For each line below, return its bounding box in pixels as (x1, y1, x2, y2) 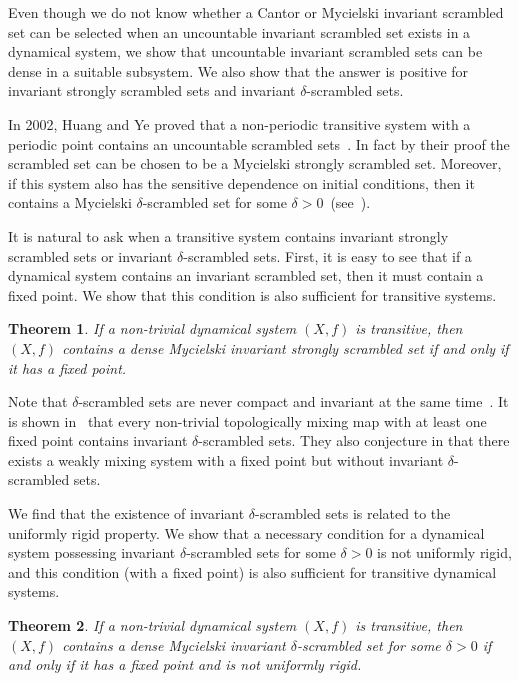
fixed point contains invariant (8, 430, 188, 451)
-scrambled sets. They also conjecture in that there (198, 430, 510, 451)
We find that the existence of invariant (8, 503, 245, 524)
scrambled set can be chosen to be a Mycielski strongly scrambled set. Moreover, (8, 153, 502, 174)
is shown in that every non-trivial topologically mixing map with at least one (8, 410, 487, 431)
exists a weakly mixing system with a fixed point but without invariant (8, 449, 444, 470)
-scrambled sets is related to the (255, 503, 451, 524)
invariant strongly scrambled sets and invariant (8, 80, 296, 101)
